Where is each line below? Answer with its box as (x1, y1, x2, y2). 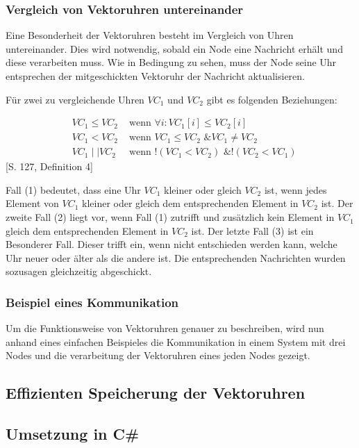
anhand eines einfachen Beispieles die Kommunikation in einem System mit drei (6, 334, 346, 349)
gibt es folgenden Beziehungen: (206, 92, 337, 106)
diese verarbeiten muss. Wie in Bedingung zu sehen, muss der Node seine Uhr (6, 55, 337, 69)
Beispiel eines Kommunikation (6, 293, 179, 310)
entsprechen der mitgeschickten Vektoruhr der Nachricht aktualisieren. (6, 69, 306, 83)
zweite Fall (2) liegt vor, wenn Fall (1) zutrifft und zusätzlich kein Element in (6, 210, 335, 224)
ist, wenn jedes (264, 182, 327, 197)
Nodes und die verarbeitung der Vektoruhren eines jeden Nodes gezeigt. (6, 348, 310, 363)
